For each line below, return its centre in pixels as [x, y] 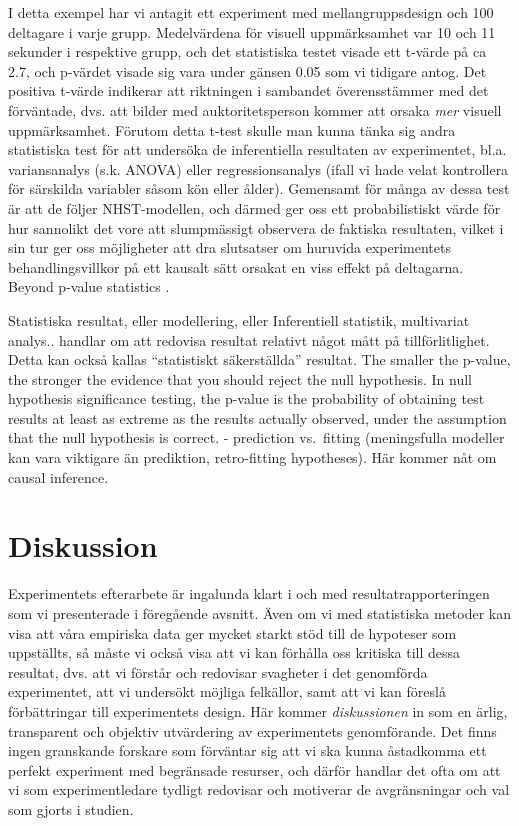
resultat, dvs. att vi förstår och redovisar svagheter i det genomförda [218, 671]
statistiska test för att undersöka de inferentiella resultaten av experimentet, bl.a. [257, 149]
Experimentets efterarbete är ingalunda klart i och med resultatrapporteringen [249, 593]
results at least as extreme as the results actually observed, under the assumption [257, 417]
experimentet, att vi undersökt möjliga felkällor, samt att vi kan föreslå [227, 691]
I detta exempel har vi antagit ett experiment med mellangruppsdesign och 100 [251, 12]
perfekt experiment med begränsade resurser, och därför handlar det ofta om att [254, 769]
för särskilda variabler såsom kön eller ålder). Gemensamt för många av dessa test [259, 188]
